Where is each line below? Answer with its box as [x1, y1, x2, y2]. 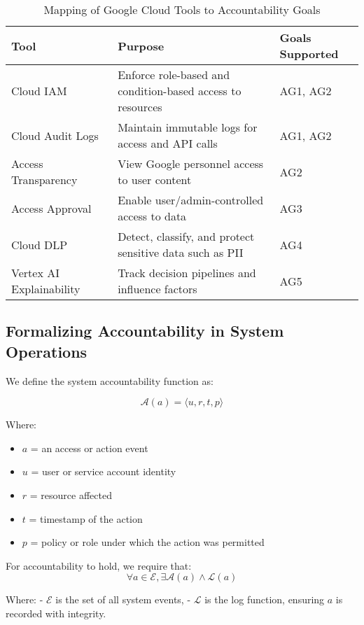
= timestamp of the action [29, 511, 143, 526]
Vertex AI [11, 265, 59, 281]
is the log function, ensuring [204, 592, 325, 607]
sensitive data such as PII [118, 244, 244, 260]
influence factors [118, 281, 197, 297]
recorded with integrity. [6, 605, 106, 620]
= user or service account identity [31, 464, 176, 479]
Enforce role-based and [118, 66, 230, 83]
